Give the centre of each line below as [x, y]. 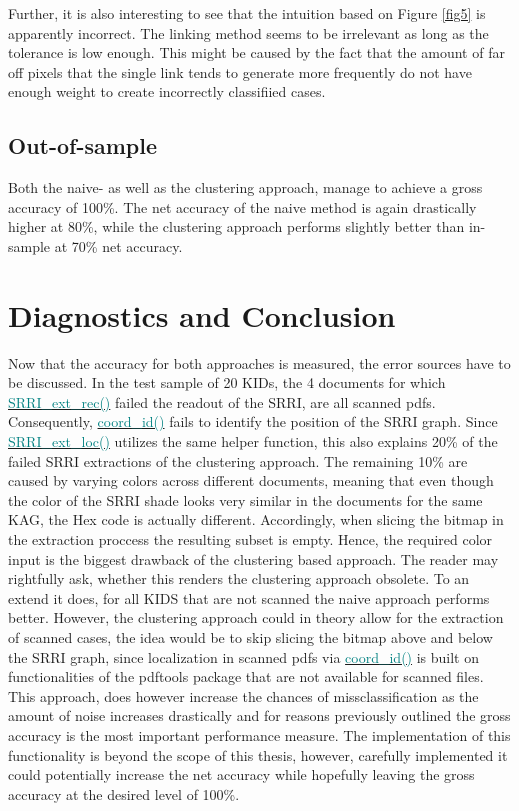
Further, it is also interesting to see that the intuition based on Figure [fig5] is [247, 13]
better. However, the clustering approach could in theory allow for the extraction [256, 617]
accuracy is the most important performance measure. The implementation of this [259, 734]
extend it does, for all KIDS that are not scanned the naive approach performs [249, 597]
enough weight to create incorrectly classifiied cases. [167, 91]
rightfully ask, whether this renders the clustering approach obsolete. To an [239, 578]
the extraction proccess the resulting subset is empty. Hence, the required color [250, 539]
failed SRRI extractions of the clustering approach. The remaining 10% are [238, 460]
